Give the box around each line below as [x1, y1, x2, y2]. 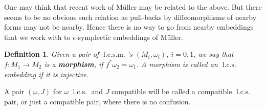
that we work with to [4, 31, 71, 42]
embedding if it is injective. [4, 69, 88, 79]
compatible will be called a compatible [112, 86, 232, 97]
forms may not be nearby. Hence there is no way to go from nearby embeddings [4, 21, 254, 32]
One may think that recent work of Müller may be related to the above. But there [4, 2, 262, 12]
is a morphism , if [44, 58, 103, 69]
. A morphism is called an [136, 58, 218, 69]
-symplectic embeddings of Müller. [75, 31, 183, 42]
